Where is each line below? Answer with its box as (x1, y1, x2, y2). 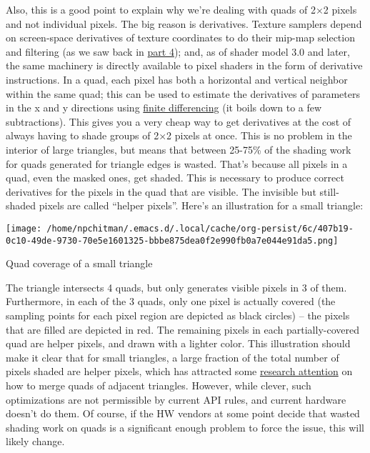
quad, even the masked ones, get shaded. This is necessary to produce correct (6, 170, 344, 185)
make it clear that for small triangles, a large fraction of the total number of (6, 349, 339, 364)
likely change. (6, 434, 65, 449)
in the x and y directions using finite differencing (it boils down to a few (6, 100, 322, 115)
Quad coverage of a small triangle (6, 256, 153, 271)
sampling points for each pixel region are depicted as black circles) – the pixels (6, 308, 350, 322)
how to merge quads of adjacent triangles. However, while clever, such (6, 377, 311, 392)
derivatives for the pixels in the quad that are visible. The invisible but (6, 184, 316, 199)
